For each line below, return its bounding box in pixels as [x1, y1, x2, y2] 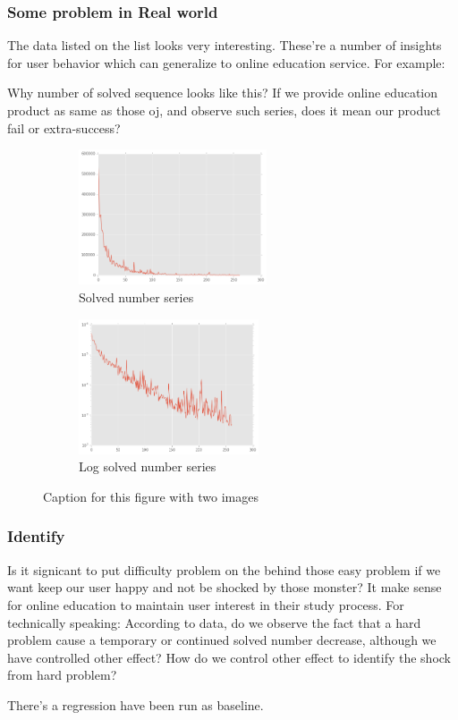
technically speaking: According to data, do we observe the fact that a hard [7, 613, 421, 631]
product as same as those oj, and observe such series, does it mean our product [7, 101, 441, 119]
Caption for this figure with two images [43, 487, 259, 505]
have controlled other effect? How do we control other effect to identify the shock [7, 648, 451, 666]
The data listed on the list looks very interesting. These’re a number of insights [7, 36, 442, 55]
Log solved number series [79, 457, 216, 476]
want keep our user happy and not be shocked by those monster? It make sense [7, 578, 442, 597]
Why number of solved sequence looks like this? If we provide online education [7, 83, 438, 102]
